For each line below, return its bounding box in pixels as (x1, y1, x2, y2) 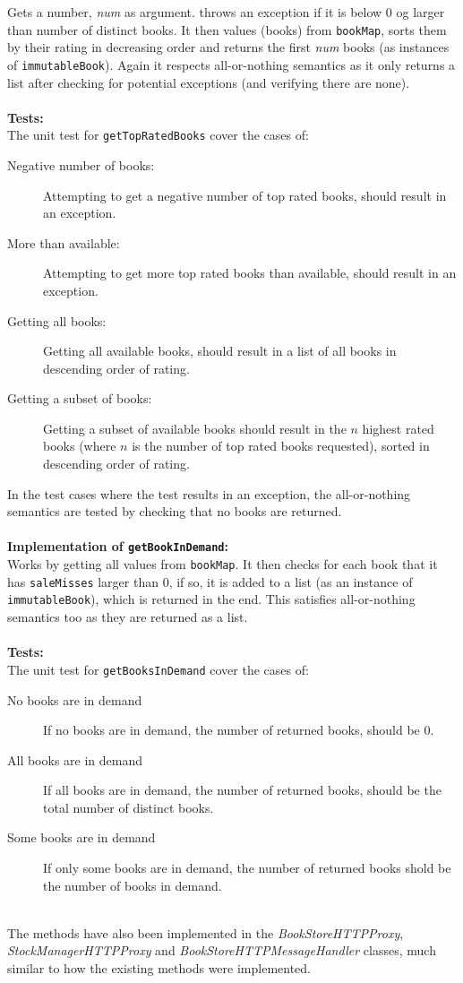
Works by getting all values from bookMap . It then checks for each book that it (7, 555, 438, 573)
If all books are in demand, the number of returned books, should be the (43, 780, 442, 799)
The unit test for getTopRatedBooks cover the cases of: (7, 125, 309, 144)
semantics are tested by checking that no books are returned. (7, 502, 342, 521)
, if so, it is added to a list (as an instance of (168, 572, 413, 591)
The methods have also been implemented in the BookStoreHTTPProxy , (7, 923, 404, 942)
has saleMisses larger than (7, 572, 159, 591)
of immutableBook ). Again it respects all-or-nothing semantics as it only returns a (7, 55, 456, 73)
